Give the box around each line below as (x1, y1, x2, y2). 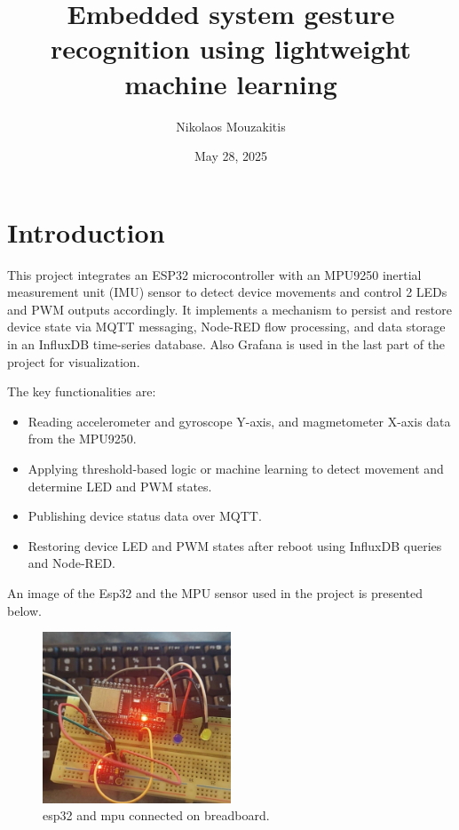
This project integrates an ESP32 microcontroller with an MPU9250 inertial (7, 265, 422, 283)
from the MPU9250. (28, 429, 137, 448)
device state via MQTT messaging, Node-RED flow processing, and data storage (7, 317, 446, 336)
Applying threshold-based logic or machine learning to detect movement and (28, 459, 444, 477)
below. (7, 601, 42, 619)
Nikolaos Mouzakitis (176, 116, 286, 135)
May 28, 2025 (194, 147, 268, 165)
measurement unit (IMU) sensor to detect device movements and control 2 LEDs (7, 283, 447, 301)
